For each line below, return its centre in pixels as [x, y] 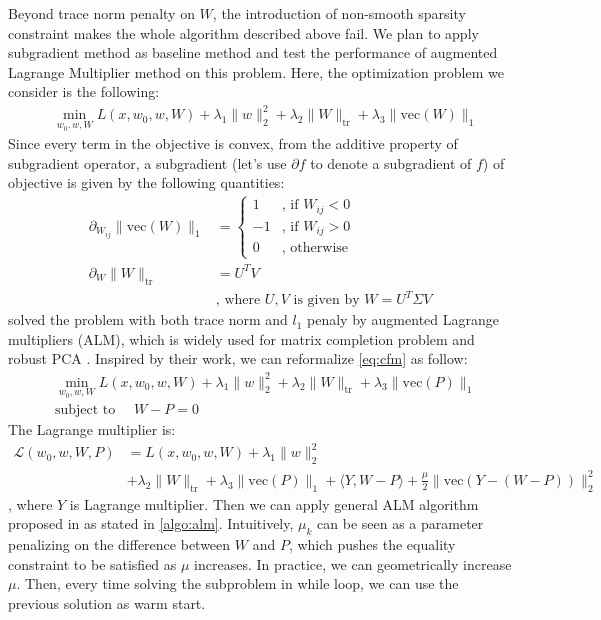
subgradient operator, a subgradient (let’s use [147, 162]
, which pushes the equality [372, 543]
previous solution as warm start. [107, 602]
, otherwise [315, 248]
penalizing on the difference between [119, 543]
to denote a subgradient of [391, 162]
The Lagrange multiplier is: [92, 429]
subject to [85, 410]
